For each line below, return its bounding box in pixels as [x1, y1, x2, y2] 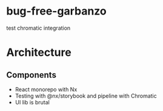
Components [6, 70, 56, 80]
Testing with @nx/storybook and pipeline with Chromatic [15, 92, 157, 99]
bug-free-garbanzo [6, 4, 107, 18]
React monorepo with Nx [15, 86, 78, 93]
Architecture [6, 45, 72, 59]
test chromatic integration [6, 24, 71, 32]
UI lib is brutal [15, 98, 50, 106]
